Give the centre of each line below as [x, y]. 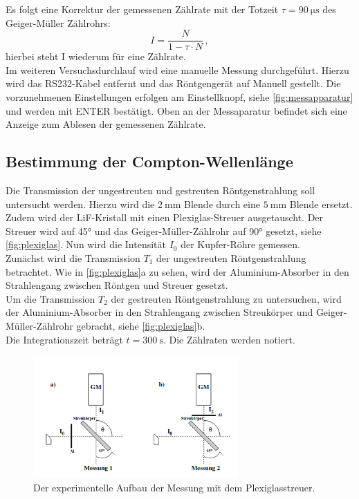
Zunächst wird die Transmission [73, 257]
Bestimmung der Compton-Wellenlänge [149, 161]
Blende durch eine [222, 204]
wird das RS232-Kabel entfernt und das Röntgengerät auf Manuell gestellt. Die [173, 83]
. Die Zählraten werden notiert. [229, 339]
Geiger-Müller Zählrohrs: [58, 22]
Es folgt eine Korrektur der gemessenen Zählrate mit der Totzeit [142, 9]
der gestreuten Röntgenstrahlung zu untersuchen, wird [226, 298]
